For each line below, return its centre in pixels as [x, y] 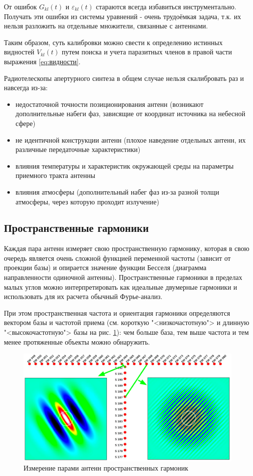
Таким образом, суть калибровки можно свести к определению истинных [113, 42]
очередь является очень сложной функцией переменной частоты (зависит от [117, 258]
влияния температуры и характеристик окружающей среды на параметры [125, 165]
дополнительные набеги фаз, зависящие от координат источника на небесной [130, 113]
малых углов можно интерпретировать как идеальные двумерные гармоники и [121, 287]
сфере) [25, 123]
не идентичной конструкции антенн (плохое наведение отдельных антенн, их [130, 139]
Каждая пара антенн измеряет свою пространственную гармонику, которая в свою [127, 248]
